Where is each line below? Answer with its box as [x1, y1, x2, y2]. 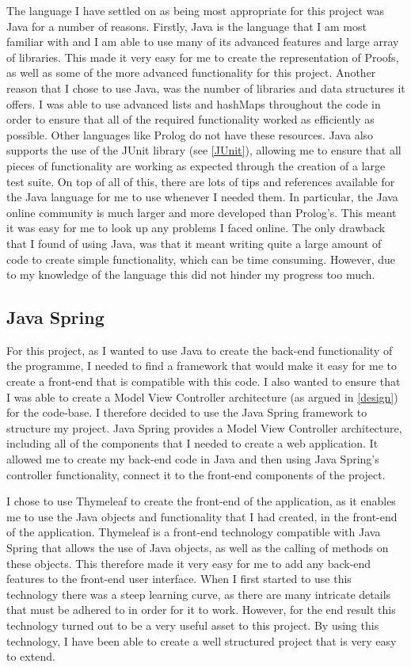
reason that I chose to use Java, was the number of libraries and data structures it [6, 79, 405, 96]
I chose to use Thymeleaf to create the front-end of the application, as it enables [6, 493, 396, 509]
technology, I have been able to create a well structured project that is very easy [6, 632, 397, 649]
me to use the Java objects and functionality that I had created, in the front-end [6, 508, 398, 524]
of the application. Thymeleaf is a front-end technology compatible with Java [6, 524, 381, 540]
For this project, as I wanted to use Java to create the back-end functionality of [6, 341, 393, 358]
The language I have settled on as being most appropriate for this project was [6, 2, 384, 18]
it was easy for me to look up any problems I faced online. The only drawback [6, 219, 386, 236]
